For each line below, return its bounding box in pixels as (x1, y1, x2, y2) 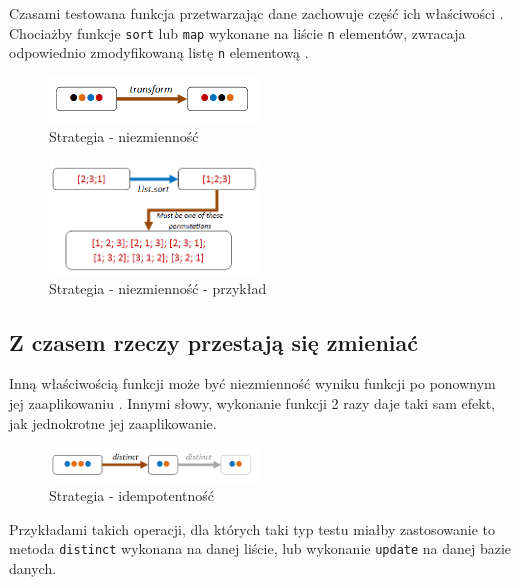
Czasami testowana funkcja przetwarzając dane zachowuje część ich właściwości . (9, 3, 504, 23)
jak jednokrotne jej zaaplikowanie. (9, 412, 217, 433)
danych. (9, 558, 57, 579)
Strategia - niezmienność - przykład (49, 277, 267, 298)
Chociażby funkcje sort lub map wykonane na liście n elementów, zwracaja (9, 22, 466, 43)
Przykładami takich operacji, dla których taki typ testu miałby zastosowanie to (9, 518, 495, 539)
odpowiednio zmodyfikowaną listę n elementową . (9, 42, 309, 63)
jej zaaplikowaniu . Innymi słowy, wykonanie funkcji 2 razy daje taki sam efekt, (9, 392, 495, 413)
